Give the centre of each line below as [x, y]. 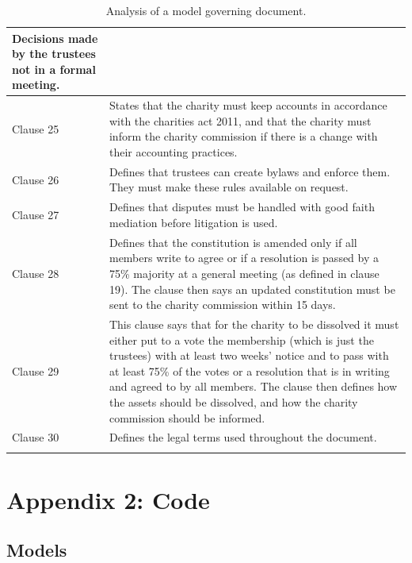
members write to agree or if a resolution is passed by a [244, 258]
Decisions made [55, 38]
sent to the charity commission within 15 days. [222, 305]
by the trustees [54, 54]
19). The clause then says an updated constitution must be [252, 289]
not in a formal [54, 69]
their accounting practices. [173, 152]
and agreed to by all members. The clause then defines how [253, 386]
